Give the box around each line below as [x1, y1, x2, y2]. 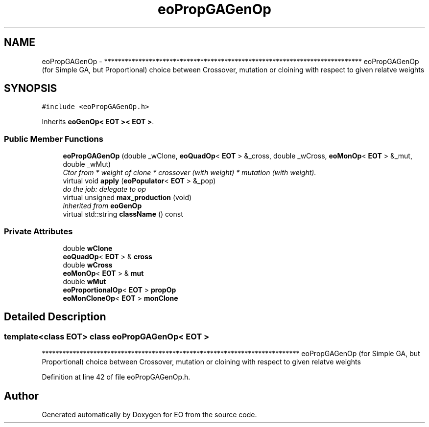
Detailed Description [4, 311, 106, 323]
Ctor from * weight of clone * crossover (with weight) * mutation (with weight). [63, 168, 316, 177]
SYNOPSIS [4, 82, 57, 95]
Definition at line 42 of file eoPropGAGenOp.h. [42, 373, 191, 382]
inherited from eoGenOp [63, 202, 142, 210]
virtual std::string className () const [63, 210, 183, 219]
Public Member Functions [4, 134, 103, 144]
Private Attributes [4, 226, 73, 236]
